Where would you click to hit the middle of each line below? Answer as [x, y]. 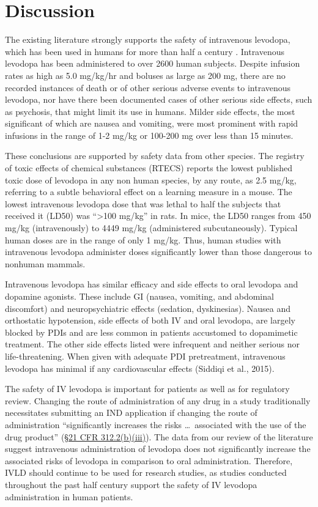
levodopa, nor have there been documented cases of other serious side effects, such [159, 99]
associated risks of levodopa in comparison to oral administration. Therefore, [149, 460]
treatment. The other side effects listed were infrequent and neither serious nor [153, 344]
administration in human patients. [69, 496]
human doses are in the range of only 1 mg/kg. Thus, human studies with [143, 239]
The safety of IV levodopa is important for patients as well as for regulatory [147, 389]
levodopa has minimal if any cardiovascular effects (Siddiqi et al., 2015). [140, 368]
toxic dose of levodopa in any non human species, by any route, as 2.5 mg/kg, [151, 179]
